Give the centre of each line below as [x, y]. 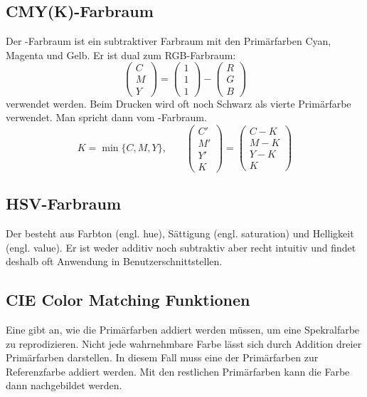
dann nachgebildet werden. [64, 385]
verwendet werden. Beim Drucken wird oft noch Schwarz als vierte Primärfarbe [179, 103]
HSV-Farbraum [64, 203]
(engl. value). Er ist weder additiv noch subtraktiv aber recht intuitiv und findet [181, 247]
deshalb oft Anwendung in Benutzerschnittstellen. [114, 261]
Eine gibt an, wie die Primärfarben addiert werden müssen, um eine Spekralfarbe [183, 330]
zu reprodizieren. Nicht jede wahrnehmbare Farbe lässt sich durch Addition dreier [184, 343]
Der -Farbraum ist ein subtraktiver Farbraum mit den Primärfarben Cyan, [169, 41]
